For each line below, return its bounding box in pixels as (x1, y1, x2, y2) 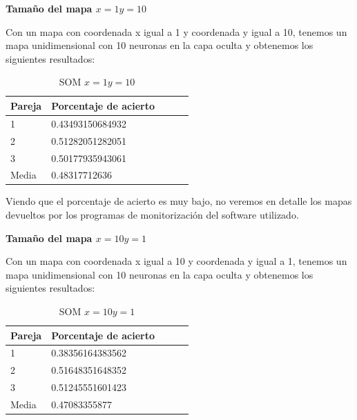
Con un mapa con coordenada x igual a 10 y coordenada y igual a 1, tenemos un (6, 254, 347, 268)
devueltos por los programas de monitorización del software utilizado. (6, 208, 299, 222)
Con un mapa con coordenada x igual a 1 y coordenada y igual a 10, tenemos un (6, 24, 347, 39)
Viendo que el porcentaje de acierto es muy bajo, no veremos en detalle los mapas (6, 194, 352, 208)
